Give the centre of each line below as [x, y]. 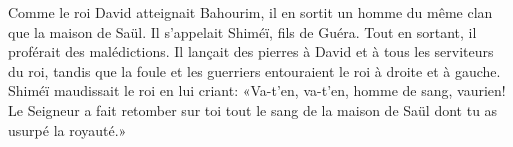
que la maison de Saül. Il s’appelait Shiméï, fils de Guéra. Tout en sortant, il [242, 31]
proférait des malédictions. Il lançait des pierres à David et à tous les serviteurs [251, 51]
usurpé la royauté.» [67, 129]
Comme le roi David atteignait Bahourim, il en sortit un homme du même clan [250, 12]
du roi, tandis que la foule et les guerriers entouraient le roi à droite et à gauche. [254, 70]
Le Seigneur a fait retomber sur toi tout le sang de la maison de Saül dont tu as [253, 109]
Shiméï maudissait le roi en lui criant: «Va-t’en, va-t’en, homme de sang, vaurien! [257, 90]
